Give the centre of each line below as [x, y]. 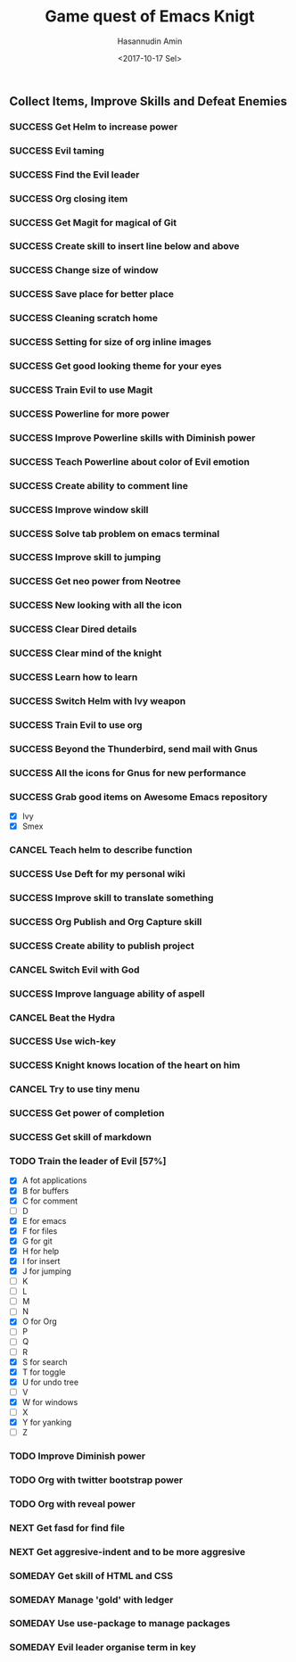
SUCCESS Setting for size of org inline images [111, 343]
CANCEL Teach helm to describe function [101, 850]
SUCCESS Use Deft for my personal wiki [97, 874]
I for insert [41, 1261]
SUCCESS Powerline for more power [90, 414]
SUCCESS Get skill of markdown [80, 1137]
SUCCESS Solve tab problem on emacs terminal [115, 533]
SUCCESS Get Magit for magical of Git [93, 222]
